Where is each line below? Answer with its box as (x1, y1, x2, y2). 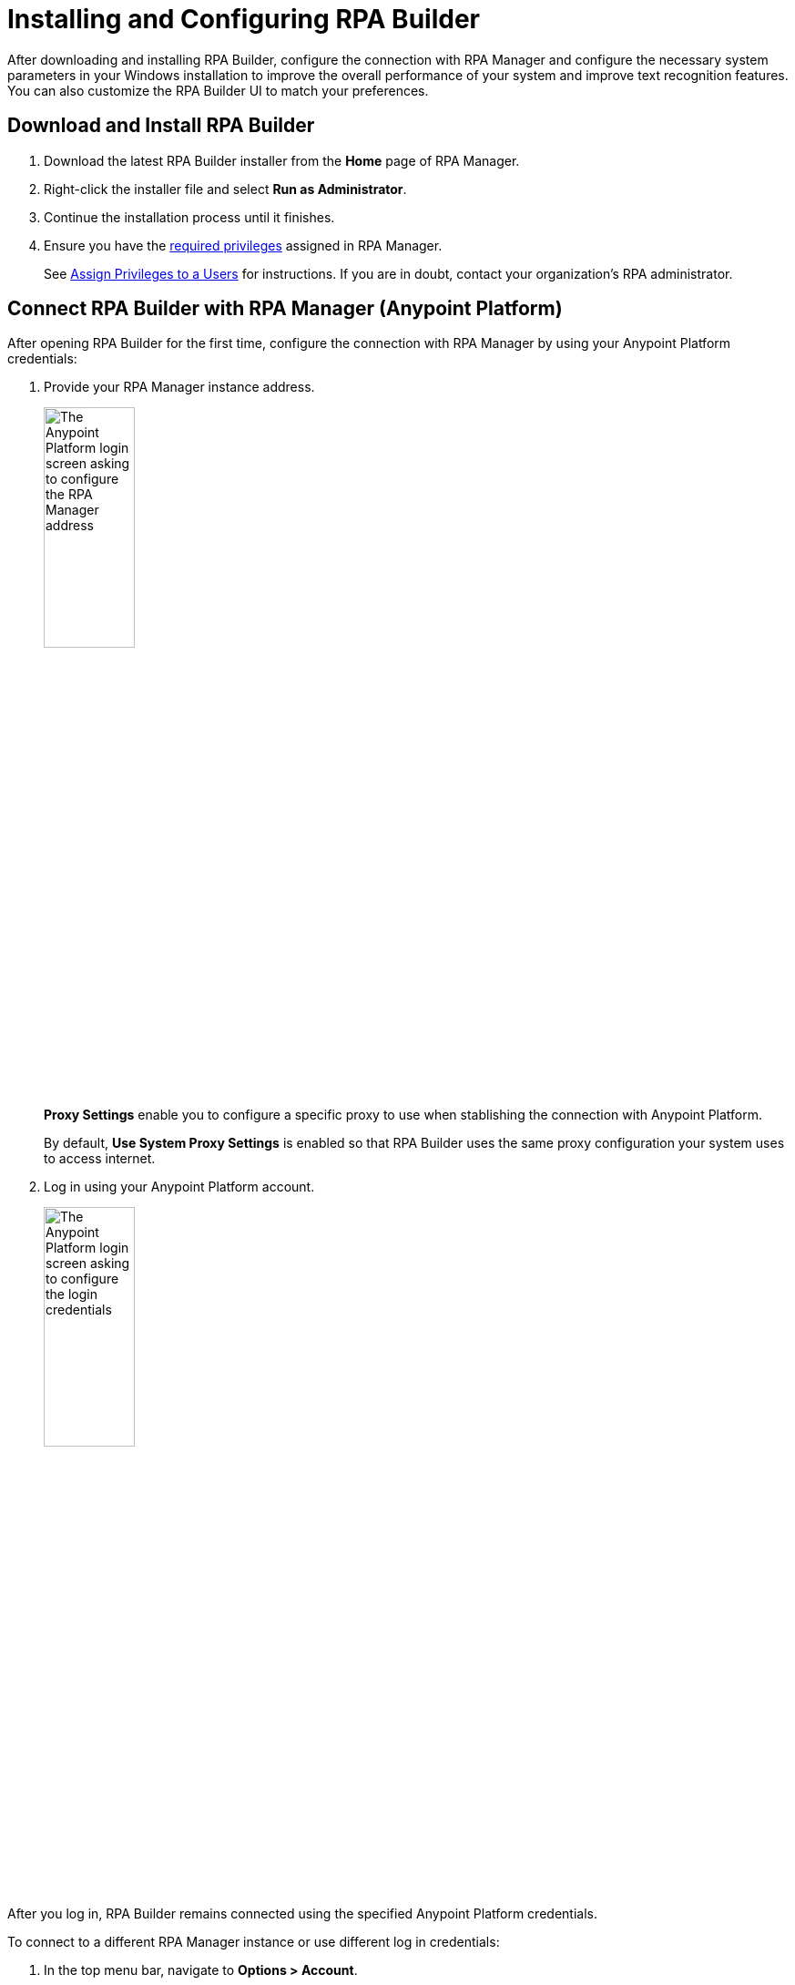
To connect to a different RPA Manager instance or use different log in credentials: (7, 1933, 500, 1949)
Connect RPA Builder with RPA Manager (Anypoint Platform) (7, 297, 563, 321)
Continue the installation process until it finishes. (44, 209, 335, 225)
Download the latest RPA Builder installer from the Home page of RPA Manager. (44, 152, 520, 169)
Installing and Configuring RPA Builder (7, 4, 480, 35)
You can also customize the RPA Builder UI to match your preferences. (7, 82, 429, 98)
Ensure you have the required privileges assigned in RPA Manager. (44, 237, 443, 253)
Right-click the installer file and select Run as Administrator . (44, 180, 407, 197)
